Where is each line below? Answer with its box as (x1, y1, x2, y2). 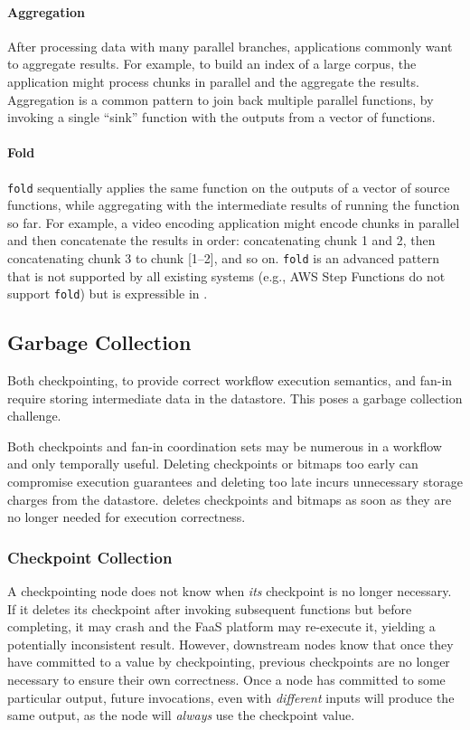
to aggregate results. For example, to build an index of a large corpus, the (7, 54, 417, 73)
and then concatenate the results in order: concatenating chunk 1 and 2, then (7, 231, 436, 250)
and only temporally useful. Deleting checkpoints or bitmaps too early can (7, 454, 418, 473)
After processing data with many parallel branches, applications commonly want (7, 36, 453, 55)
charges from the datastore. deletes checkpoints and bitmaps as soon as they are (7, 489, 452, 508)
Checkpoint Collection (7, 545, 173, 568)
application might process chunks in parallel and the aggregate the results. (7, 71, 419, 90)
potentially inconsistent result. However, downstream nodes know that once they (7, 634, 454, 653)
